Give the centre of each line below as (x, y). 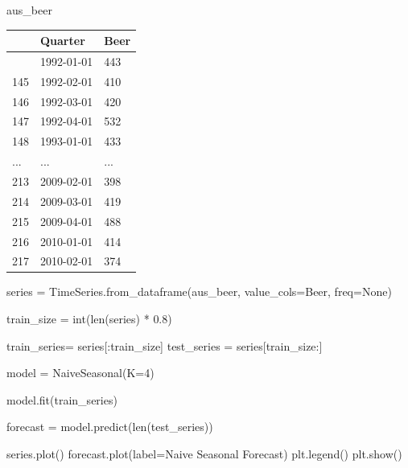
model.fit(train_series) (62, 399)
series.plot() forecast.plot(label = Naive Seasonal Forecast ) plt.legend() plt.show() (204, 454)
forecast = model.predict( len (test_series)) (110, 427)
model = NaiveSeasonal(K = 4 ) (80, 373)
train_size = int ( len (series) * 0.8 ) (89, 319)
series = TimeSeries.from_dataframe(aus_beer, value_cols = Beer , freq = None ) (199, 291)
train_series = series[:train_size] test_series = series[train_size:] (165, 345)
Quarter (63, 41)
